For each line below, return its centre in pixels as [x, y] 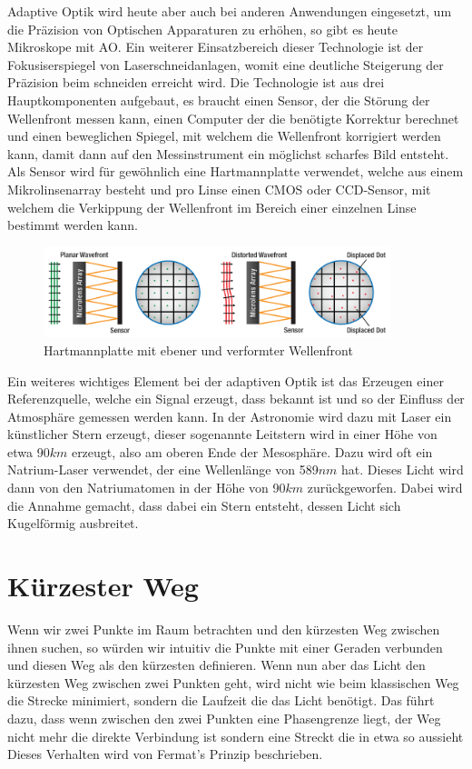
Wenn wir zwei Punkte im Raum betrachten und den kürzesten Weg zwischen [224, 629]
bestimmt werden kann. [73, 225]
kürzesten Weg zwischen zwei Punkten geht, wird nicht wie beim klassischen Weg [233, 682]
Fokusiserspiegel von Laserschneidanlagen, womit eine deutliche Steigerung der [226, 64]
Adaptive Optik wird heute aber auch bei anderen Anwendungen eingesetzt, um [230, 11]
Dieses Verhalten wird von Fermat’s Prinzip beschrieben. [165, 754]
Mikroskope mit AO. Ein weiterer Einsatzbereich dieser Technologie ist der [216, 47]
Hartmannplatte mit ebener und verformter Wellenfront [198, 350]
